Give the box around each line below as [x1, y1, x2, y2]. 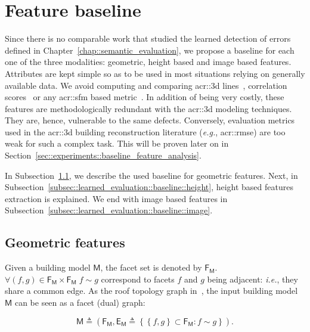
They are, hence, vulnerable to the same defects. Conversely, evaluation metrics [5, 114, 295, 126]
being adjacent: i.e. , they [207, 272, 298, 285]
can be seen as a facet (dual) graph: [14, 296, 145, 309]
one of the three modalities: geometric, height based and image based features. [5, 55, 292, 68]
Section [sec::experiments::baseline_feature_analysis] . [5, 149, 201, 162]
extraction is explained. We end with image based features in [5, 192, 228, 204]
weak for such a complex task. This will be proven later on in [5, 137, 229, 150]
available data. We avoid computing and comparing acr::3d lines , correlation [5, 79, 287, 91]
